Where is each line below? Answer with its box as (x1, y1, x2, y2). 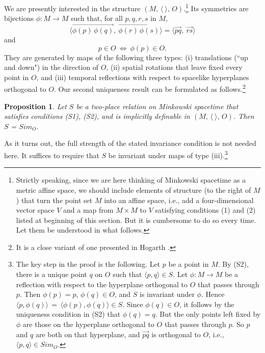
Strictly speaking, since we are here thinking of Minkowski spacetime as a (16, 174, 246, 185)
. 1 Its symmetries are (183, 2, 249, 13)
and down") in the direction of (4, 62, 98, 72)
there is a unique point (16, 269, 87, 280)
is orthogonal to (151, 329, 201, 339)
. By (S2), (218, 259, 249, 269)
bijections (4, 13, 34, 23)
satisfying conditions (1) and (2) (155, 205, 256, 215)
